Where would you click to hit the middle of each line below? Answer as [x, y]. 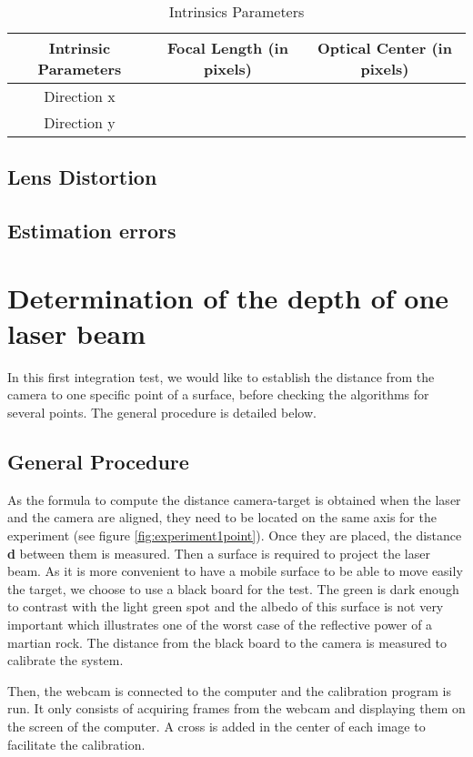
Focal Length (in [227, 48]
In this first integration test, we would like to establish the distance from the [221, 376]
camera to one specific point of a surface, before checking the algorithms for [218, 394]
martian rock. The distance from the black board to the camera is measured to [227, 642]
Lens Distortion [82, 177]
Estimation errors [92, 231]
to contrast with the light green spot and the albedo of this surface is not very [226, 606]
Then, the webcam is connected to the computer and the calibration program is [229, 690]
